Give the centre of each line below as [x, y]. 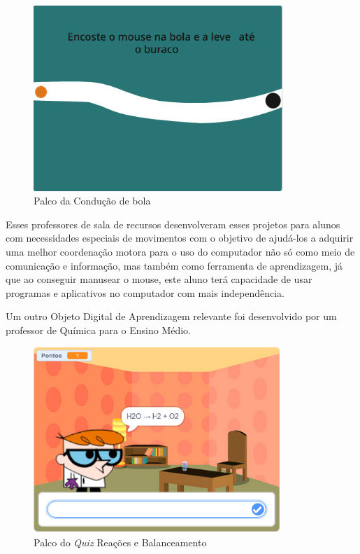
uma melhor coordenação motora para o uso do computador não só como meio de [180, 251]
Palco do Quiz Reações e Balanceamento [120, 542]
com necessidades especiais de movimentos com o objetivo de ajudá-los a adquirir [180, 238]
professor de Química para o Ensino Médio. [99, 330]
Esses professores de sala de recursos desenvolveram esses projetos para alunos [173, 224]
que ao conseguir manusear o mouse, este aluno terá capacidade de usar [159, 279]
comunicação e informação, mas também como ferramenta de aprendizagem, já [174, 265]
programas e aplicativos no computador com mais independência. [145, 292]
